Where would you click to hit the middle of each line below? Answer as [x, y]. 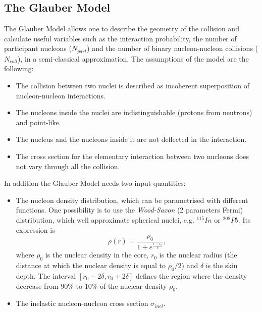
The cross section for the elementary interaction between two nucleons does [133, 156]
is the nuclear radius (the [198, 255]
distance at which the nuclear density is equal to [91, 265]
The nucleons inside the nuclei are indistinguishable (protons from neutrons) [134, 112]
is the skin [222, 265]
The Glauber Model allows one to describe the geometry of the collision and [122, 29]
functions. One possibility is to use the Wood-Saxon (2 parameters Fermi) [129, 210]
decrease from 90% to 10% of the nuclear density [91, 285]
